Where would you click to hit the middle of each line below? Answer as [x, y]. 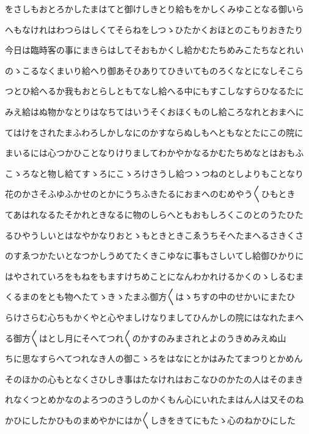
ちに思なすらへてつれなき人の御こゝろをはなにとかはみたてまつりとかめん [154, 358]
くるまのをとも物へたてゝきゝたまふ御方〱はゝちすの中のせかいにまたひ [150, 297]
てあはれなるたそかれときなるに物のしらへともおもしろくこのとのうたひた [154, 214]
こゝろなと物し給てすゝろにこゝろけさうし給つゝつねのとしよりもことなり [154, 173]
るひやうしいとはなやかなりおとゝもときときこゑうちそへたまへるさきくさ [154, 235]
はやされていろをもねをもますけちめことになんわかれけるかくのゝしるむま [154, 276]
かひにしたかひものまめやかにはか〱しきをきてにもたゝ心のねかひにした [150, 420]
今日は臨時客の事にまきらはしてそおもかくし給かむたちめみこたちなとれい [154, 50]
